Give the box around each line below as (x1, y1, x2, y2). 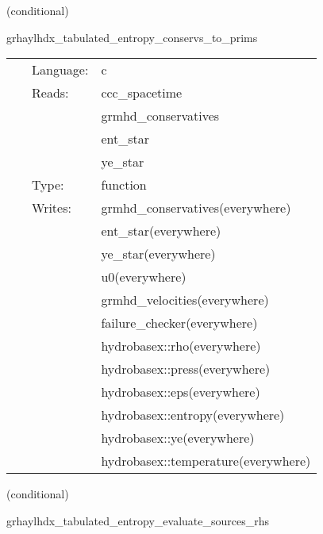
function (101, 175, 147, 194)
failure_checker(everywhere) (101, 313, 258, 332)
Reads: (32, 83, 69, 102)
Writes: (32, 198, 71, 217)
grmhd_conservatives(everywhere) (101, 198, 291, 217)
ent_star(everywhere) (101, 221, 221, 240)
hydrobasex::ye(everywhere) (101, 428, 255, 448)
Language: (32, 60, 89, 79)
